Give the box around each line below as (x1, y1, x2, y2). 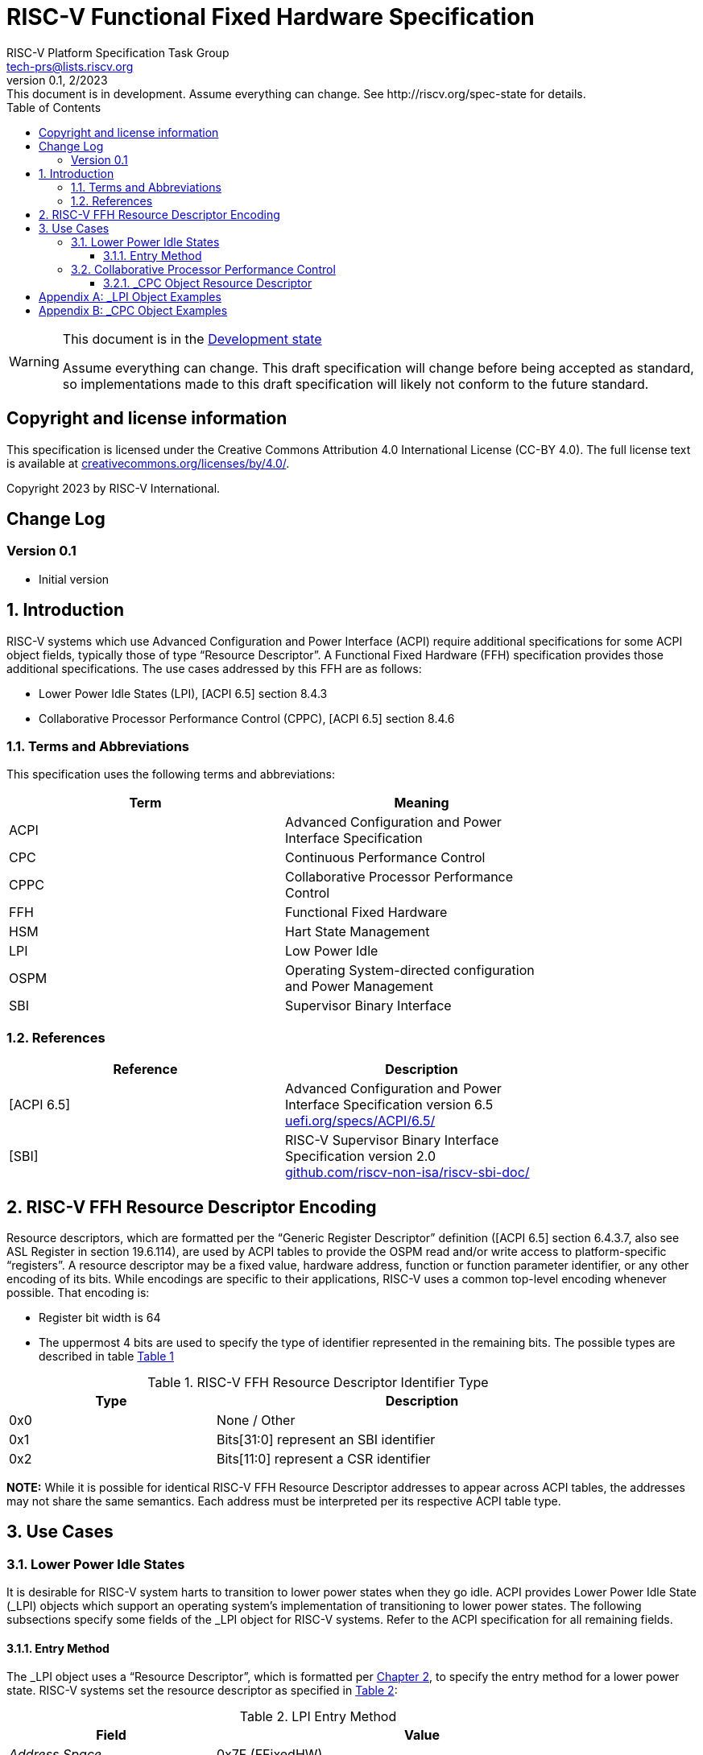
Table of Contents (6, 100, 101, 114)
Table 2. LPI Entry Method (239, 1708, 397, 1725)
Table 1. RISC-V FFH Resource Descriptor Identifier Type (147, 1374, 489, 1390)
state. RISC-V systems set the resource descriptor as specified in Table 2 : (6, 1683, 398, 1698)
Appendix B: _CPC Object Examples (39, 303, 228, 317)
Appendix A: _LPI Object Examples (39, 289, 221, 304)
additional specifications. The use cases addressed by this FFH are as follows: (6, 661, 422, 675)
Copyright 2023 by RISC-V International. (6, 481, 221, 495)
